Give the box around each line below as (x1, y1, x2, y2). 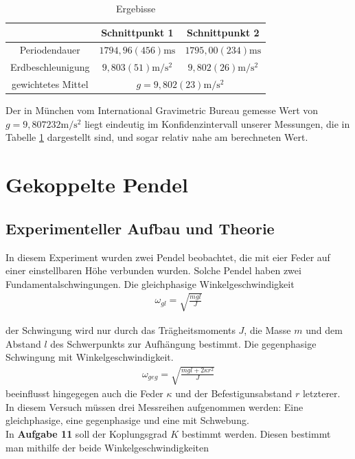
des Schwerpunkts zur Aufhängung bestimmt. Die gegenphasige (50, 336, 317, 350)
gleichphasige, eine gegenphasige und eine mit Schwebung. (5, 413, 249, 427)
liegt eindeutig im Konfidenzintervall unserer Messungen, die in (84, 116, 350, 131)
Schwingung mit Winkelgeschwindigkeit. (5, 350, 174, 364)
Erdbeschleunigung (10, 60, 90, 74)
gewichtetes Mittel (11, 77, 89, 91)
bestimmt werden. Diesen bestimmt (181, 427, 331, 441)
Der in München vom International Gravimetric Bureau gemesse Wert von (5, 103, 319, 117)
